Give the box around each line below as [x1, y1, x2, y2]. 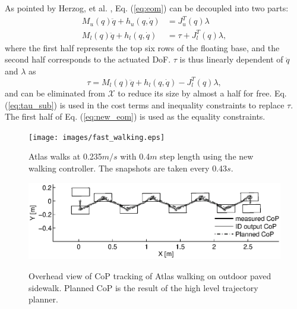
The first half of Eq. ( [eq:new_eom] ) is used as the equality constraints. [5, 110, 266, 123]
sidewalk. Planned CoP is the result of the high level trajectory [29, 281, 258, 294]
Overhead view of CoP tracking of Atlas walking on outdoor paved [29, 270, 271, 282]
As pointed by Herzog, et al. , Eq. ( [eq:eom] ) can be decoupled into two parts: [5, 2, 289, 14]
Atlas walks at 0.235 [29, 150, 102, 163]
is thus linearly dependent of [179, 53, 283, 65]
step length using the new [160, 150, 254, 163]
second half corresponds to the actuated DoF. [5, 53, 171, 65]
